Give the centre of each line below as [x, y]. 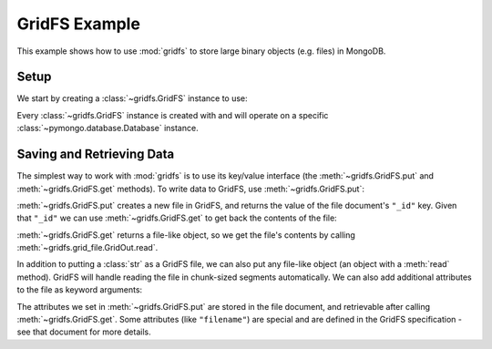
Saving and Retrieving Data [96, 154]
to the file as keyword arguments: [80, 290]
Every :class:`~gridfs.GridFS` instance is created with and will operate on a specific [173, 115]
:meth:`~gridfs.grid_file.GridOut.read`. [87, 248]
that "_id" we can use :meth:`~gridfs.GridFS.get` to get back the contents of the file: [177, 218]
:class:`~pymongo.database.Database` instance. [108, 128]
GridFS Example [79, 24]
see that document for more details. [84, 332]
